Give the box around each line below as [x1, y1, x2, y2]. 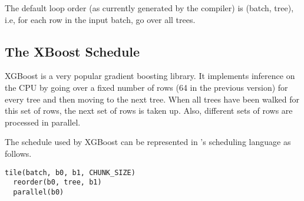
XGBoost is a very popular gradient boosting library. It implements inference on [5, 70, 295, 82]
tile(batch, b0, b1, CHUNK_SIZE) [5, 168, 136, 177]
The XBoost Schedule [5, 42, 140, 60]
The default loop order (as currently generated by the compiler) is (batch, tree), [5, 2, 294, 14]
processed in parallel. [5, 116, 81, 128]
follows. [5, 147, 32, 159]
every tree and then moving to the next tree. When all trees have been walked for [5, 93, 299, 105]
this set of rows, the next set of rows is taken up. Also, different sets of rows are [5, 104, 293, 117]
